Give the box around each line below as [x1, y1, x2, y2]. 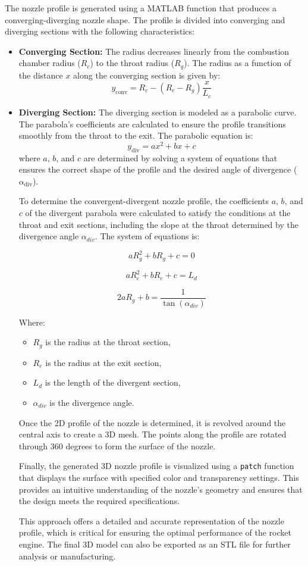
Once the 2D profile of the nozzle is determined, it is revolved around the [18, 416, 286, 429]
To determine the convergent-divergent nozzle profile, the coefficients [18, 195, 269, 207]
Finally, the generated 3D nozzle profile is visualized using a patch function [18, 459, 294, 472]
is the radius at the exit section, [45, 356, 162, 368]
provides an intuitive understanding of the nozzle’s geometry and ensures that [18, 483, 303, 495]
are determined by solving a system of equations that [83, 151, 278, 164]
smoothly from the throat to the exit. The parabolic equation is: [18, 129, 253, 142]
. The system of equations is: [95, 230, 200, 242]
